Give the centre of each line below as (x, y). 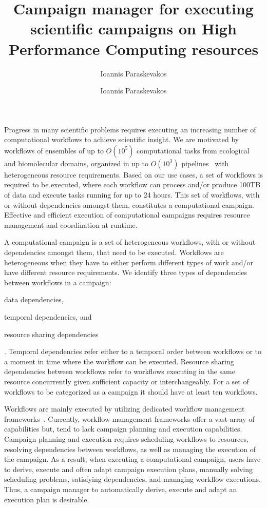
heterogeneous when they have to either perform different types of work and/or (129, 262)
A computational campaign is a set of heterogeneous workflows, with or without (130, 242)
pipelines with (205, 163)
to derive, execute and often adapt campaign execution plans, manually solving (128, 469)
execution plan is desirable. (47, 499)
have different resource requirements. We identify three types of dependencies (126, 272)
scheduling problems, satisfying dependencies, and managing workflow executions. (132, 479)
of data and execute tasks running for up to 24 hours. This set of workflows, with (132, 195)
